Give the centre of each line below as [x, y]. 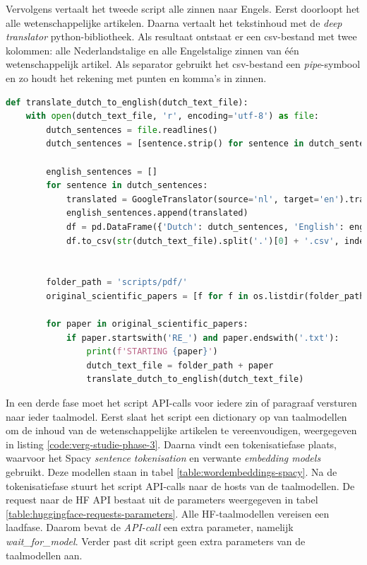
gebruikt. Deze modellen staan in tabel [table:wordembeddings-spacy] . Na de [172, 472]
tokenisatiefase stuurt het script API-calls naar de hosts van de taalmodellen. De [180, 485]
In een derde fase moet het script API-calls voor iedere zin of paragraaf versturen [181, 403]
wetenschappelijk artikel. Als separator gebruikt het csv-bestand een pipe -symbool [183, 64]
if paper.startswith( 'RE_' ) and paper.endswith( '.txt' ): [203, 338]
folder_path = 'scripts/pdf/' [117, 282]
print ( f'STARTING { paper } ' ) [152, 352]
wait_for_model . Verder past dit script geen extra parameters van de [156, 541]
